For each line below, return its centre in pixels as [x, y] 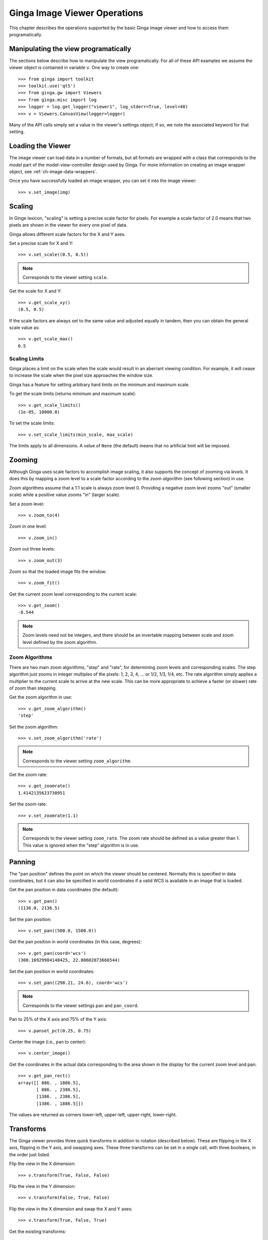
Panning [22, 862]
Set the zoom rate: [28, 804]
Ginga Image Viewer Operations [76, 13]
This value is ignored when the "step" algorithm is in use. [81, 845]
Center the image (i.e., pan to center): [48, 1042]
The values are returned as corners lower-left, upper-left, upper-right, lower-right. [93, 1115]
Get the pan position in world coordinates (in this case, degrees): [75, 942]
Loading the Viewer [40, 146]
